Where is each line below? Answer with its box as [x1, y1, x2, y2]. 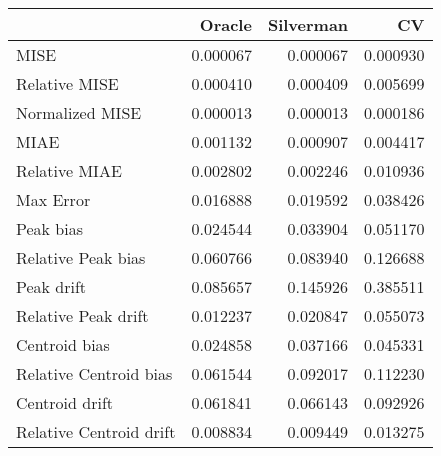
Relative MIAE [16, 159, 122, 182]
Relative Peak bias [16, 246, 146, 269]
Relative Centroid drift [16, 420, 176, 443]
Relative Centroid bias [16, 362, 173, 385]
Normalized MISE [16, 101, 142, 124]
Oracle [199, 13, 252, 36]
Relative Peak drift [16, 304, 149, 327]
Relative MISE [16, 72, 119, 95]
